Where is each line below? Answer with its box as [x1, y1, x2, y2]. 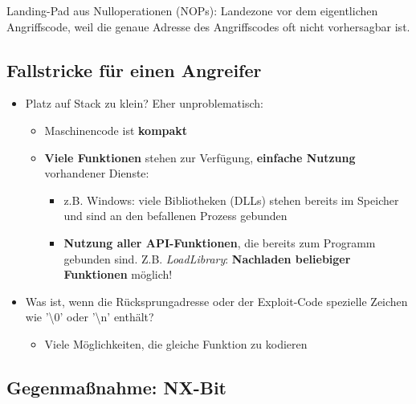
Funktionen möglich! [63, 266, 173, 283]
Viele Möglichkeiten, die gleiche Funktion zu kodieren [44, 335, 308, 352]
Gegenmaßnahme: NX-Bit [6, 374, 226, 399]
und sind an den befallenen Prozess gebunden [63, 207, 288, 224]
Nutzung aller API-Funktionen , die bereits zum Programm [63, 234, 376, 251]
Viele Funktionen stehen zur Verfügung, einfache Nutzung [44, 149, 356, 165]
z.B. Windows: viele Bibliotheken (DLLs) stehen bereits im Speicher [63, 191, 399, 208]
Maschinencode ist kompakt [44, 121, 188, 138]
